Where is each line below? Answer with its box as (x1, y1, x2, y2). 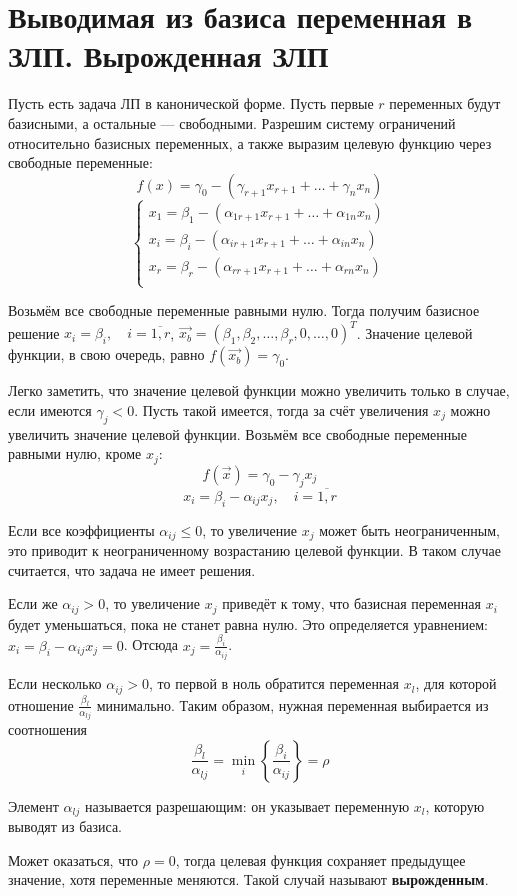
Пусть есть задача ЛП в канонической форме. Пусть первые (8, 93, 374, 114)
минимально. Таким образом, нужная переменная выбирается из (96, 694, 489, 715)
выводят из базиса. (8, 816, 123, 837)
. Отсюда (123, 634, 179, 655)
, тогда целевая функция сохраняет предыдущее (175, 849, 466, 870)
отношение (8, 694, 74, 715)
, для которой (415, 673, 497, 694)
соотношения (8, 719, 88, 740)
